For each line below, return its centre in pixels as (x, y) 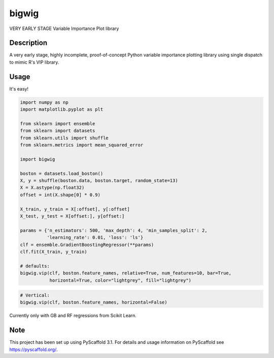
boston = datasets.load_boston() (62, 173)
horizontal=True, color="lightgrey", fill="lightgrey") (121, 280)
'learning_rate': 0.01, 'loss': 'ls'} (95, 237)
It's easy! (19, 88)
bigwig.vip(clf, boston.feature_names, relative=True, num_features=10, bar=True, (126, 273)
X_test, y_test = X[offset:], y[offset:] (72, 216)
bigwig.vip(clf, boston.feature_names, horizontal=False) (94, 302)
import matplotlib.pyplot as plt (62, 110)
